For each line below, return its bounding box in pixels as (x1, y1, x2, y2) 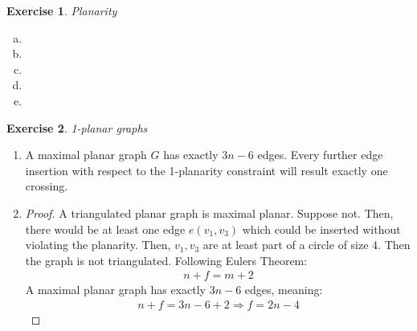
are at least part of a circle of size (202, 236, 369, 253)
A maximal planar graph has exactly (25, 281, 206, 298)
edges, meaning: (244, 281, 323, 298)
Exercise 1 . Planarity (6, 2, 117, 18)
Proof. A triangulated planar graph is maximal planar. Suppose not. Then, (25, 204, 394, 221)
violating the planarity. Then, (25, 236, 171, 253)
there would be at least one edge (25, 220, 186, 237)
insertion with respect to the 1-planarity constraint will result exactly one (25, 161, 388, 178)
